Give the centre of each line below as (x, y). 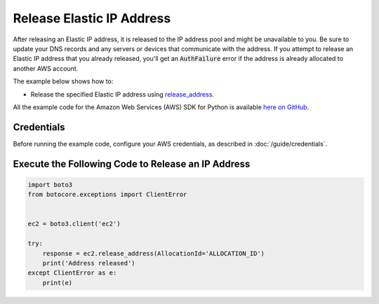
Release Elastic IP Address (92, 18)
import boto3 (50, 185)
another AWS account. (46, 68)
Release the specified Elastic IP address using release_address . (122, 94)
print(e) (58, 283)
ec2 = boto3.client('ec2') (74, 224)
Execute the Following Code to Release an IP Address (132, 164)
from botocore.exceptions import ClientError (107, 195)
